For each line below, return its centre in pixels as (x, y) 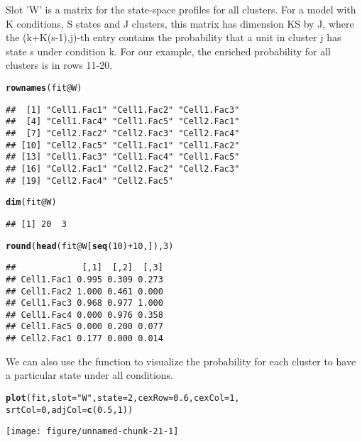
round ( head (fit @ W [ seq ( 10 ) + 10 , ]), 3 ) (90, 246)
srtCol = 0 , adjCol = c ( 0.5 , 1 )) (70, 410)
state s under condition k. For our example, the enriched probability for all (168, 51)
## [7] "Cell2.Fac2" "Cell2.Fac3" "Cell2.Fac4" (123, 133)
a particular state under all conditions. (89, 375)
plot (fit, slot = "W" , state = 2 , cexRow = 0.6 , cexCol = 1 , (123, 398)
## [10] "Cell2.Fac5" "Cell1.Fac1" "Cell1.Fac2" (123, 145)
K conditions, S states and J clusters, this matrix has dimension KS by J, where (180, 23)
